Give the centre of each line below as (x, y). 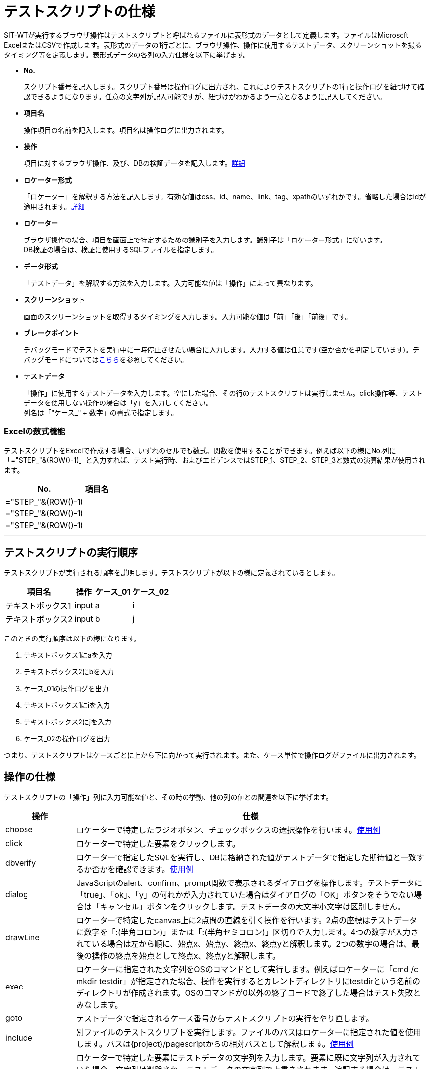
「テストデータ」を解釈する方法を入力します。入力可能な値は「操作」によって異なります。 (171, 283)
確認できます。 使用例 (154, 869)
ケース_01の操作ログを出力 (66, 689)
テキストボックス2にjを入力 (68, 722)
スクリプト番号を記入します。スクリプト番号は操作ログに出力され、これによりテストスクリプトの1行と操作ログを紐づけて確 (224, 86)
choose (19, 830)
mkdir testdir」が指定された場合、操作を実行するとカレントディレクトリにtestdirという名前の (248, 981)
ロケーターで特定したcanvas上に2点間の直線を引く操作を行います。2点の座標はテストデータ (247, 921)
